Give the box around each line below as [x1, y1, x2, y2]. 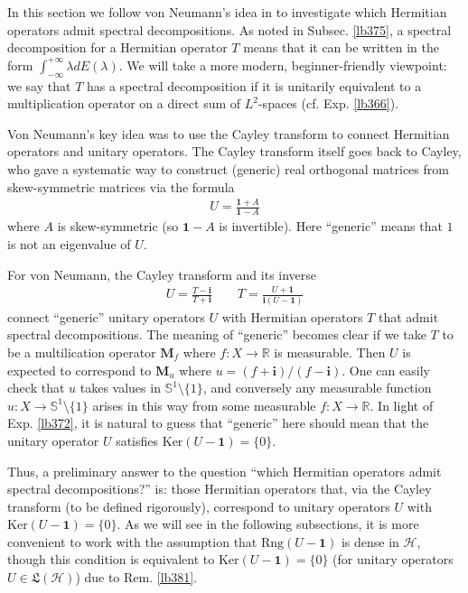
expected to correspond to [7, 360, 152, 379]
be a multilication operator [7, 342, 156, 361]
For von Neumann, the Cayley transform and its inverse [7, 264, 317, 283]
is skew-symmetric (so [57, 217, 179, 236]
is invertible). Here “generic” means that [219, 217, 443, 236]
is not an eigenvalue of [7, 234, 131, 253]
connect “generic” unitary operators [7, 307, 205, 326]
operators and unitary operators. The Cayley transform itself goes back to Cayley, [7, 142, 462, 161]
